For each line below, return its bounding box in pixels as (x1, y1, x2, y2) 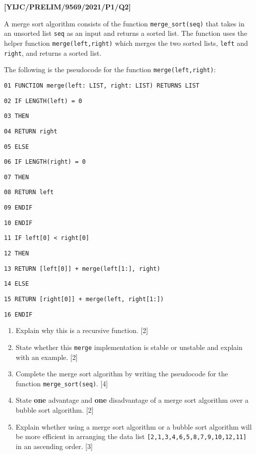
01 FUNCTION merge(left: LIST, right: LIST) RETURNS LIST (4, 82, 199, 89)
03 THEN (4, 113, 29, 120)
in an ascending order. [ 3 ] (15, 441, 93, 451)
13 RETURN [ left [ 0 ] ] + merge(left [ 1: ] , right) (4, 265, 161, 272)
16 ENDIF (4, 311, 33, 318)
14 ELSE (4, 280, 29, 288)
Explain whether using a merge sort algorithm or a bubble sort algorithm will (15, 421, 252, 432)
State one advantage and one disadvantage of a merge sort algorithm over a (15, 395, 249, 405)
